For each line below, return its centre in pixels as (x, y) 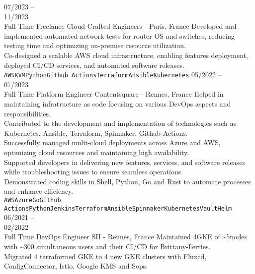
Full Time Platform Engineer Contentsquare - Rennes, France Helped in (114, 94)
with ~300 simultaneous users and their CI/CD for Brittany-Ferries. (107, 247)
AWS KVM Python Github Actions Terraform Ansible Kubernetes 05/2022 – (113, 75)
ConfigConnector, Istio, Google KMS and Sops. (76, 266)
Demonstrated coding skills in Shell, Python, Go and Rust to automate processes (127, 181)
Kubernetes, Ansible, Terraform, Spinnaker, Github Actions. (96, 133)
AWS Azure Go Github (33, 200)
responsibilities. (28, 113)
